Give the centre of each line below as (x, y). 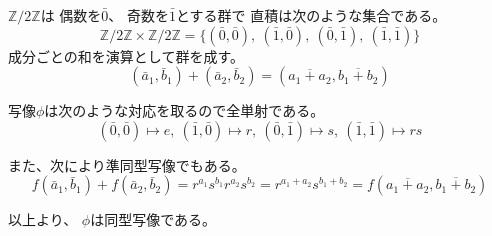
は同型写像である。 (153, 219)
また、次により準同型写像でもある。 (127, 164)
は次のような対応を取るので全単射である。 (184, 110)
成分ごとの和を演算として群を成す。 (126, 55)
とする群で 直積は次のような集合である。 (311, 15)
